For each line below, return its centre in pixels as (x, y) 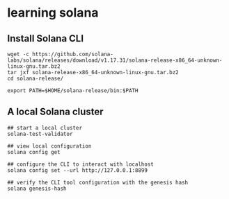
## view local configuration (49, 146)
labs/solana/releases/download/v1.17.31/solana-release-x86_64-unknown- (115, 60)
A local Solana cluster (55, 112)
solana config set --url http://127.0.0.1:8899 (78, 170)
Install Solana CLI (46, 38)
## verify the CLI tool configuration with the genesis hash (98, 182)
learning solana (53, 13)
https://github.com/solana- (73, 54)
